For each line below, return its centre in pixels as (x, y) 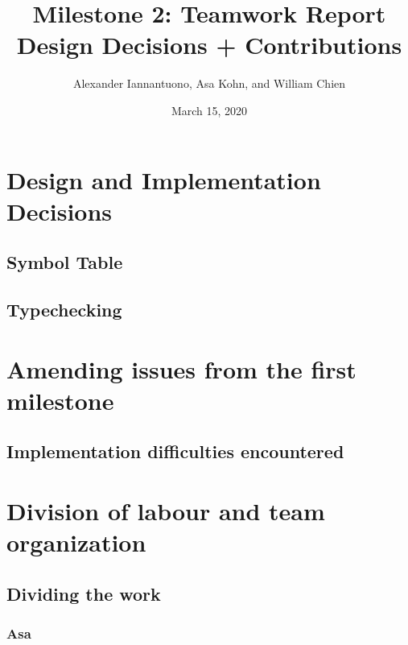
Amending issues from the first (181, 368)
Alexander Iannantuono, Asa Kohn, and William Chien (209, 83)
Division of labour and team (166, 510)
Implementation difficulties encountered (175, 451)
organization (76, 542)
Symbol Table (65, 262)
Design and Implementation (164, 179)
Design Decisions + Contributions (209, 45)
